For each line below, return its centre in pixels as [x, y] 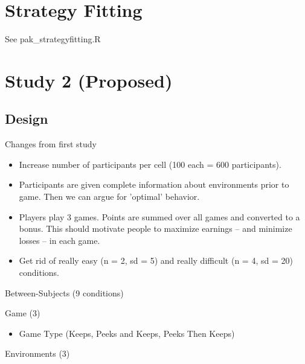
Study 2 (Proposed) [89, 80]
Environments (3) [37, 353]
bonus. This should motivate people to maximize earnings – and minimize [156, 228]
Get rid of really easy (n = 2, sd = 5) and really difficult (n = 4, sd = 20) [156, 260]
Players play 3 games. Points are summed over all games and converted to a [159, 216]
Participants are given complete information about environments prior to [154, 184]
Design [27, 119]
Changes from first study [51, 144]
